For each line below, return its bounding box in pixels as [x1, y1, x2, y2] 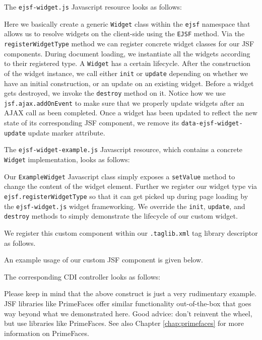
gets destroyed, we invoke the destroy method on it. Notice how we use [4, 88, 226, 98]
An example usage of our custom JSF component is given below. [4, 254, 203, 265]
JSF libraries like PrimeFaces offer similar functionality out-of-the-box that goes [4, 298, 251, 308]
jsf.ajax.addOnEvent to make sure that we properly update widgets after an [4, 97, 244, 108]
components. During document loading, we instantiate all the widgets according [4, 48, 250, 58]
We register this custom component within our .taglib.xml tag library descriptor [4, 227, 258, 238]
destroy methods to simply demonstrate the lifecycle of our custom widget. [4, 211, 238, 221]
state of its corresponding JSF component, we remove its [4, 117, 179, 128]
